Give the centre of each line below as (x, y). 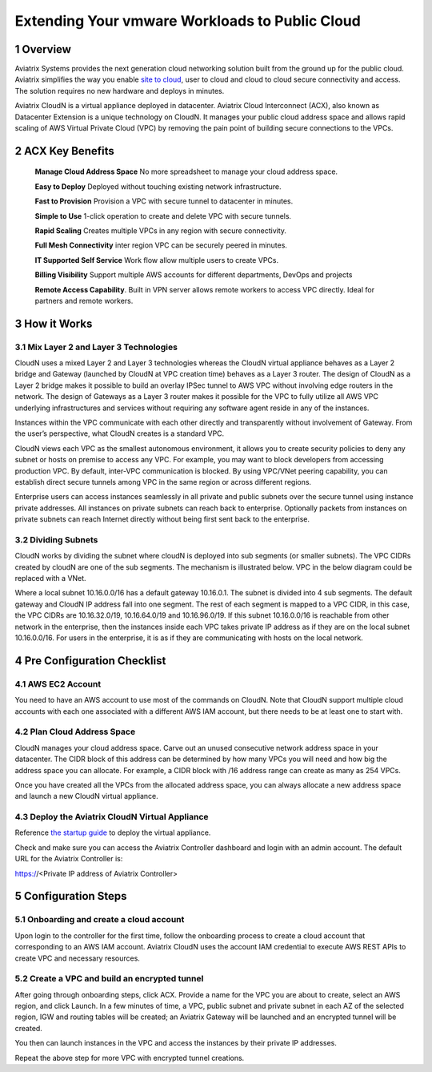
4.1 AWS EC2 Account (58, 683)
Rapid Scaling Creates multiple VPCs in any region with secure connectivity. (161, 230)
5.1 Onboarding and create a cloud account (100, 920)
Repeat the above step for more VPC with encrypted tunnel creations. (130, 1058)
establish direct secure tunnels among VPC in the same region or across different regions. (163, 482)
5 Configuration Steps (71, 896)
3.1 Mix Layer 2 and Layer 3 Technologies (96, 347)
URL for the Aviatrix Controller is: (69, 859)
